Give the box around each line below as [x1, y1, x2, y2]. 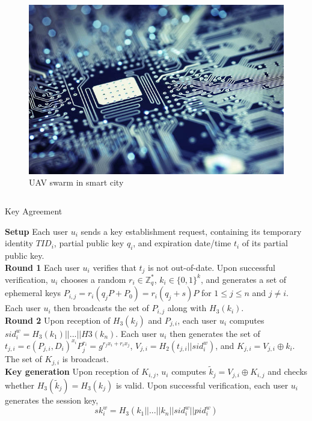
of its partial [242, 237, 288, 249]
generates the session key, [5, 393, 99, 406]
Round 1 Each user [5, 261, 80, 273]
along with [167, 301, 207, 314]
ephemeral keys [5, 286, 61, 299]
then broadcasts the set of [54, 301, 149, 314]
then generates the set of [170, 327, 260, 339]
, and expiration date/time [133, 237, 231, 249]
